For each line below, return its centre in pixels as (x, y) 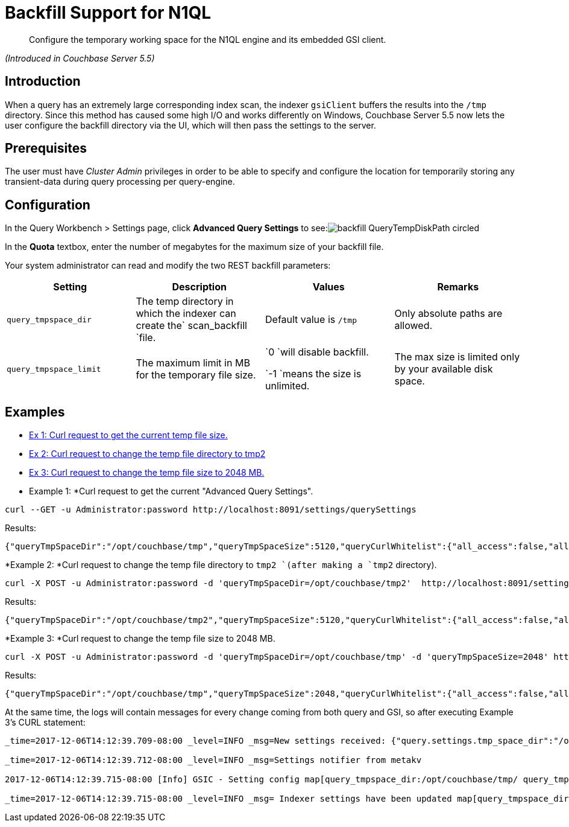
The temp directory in (185, 302)
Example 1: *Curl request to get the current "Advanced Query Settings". (171, 491)
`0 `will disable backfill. (317, 352)
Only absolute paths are (448, 314)
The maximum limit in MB (193, 363)
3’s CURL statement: (45, 723)
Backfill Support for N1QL (108, 13)
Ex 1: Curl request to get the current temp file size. (128, 435)
